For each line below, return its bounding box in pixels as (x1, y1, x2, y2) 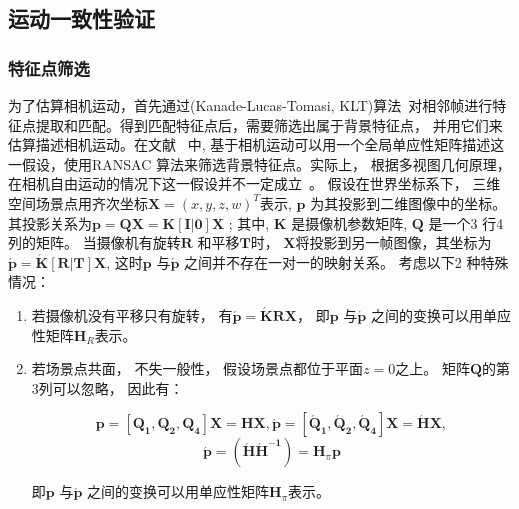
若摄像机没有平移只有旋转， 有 (31, 304, 233, 325)
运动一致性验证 (8, 3, 155, 34)
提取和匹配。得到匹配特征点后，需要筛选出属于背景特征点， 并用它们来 (35, 114, 503, 135)
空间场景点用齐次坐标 (8, 192, 148, 213)
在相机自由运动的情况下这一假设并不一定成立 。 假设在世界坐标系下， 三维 (8, 173, 501, 194)
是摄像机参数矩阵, (291, 212, 408, 233)
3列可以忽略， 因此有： (31, 377, 184, 398)
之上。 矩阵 (395, 358, 470, 379)
